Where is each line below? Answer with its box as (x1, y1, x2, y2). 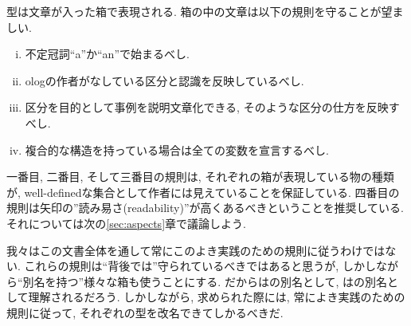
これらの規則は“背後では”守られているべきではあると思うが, (24, 257, 339, 274)
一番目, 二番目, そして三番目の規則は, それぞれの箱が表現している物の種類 (6, 168, 394, 185)
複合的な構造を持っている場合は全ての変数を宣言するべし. (25, 141, 329, 158)
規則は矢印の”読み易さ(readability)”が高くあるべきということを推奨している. (6, 199, 404, 216)
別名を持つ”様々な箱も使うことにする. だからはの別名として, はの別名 (22, 273, 388, 289)
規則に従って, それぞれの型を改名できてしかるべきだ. (6, 304, 284, 320)
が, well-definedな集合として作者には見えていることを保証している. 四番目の (6, 183, 400, 200)
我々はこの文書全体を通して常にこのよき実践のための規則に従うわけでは (6, 242, 386, 258)
